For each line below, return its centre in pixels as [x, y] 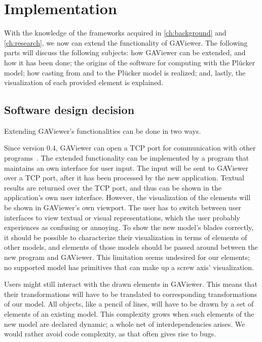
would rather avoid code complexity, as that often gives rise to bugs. [110, 334]
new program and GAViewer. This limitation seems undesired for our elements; [127, 257]
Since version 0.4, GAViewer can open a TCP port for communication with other [130, 148]
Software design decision [69, 110]
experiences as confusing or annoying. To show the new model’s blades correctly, [129, 227]
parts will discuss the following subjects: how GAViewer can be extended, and [125, 52]
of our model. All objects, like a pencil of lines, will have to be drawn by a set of [129, 304]
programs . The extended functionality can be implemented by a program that [127, 158]
